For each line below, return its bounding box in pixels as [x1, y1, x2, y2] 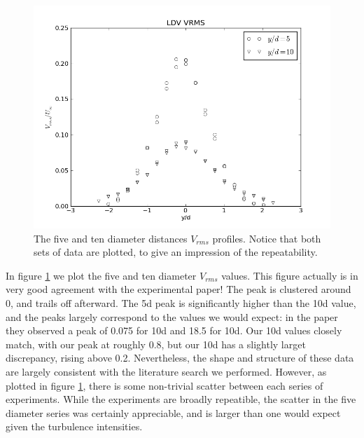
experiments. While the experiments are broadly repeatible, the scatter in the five [6, 392, 356, 406]
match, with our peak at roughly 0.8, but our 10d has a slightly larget [6, 336, 306, 351]
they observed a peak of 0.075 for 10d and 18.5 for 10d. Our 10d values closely [6, 323, 342, 338]
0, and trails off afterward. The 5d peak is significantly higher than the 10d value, [6, 295, 356, 310]
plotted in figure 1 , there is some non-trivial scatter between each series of [6, 378, 323, 392]
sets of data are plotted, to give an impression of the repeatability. [34, 245, 318, 259]
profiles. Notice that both [212, 231, 321, 245]
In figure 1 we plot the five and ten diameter [6, 268, 197, 282]
